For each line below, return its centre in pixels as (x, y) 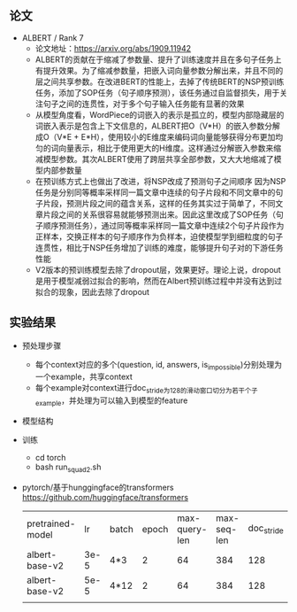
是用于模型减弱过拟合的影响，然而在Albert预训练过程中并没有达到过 (159, 281)
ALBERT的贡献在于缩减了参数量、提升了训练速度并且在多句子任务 (154, 59)
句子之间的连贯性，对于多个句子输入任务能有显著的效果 (144, 104)
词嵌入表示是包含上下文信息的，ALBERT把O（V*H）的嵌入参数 (150, 126)
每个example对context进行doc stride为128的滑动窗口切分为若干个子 (146, 389)
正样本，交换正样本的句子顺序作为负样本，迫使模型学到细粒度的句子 (159, 236)
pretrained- (51, 523)
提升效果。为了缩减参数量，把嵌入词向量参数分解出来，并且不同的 (163, 70)
